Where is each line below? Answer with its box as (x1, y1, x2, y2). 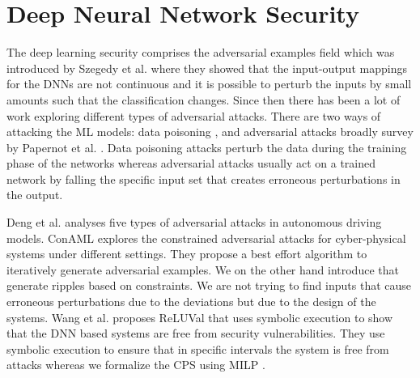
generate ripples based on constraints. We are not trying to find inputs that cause (6, 277, 412, 294)
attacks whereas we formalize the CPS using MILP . (6, 356, 265, 373)
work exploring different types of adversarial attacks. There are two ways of (6, 107, 381, 124)
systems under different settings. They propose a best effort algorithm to (6, 245, 367, 262)
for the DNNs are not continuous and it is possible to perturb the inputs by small (6, 75, 412, 92)
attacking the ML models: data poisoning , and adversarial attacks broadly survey (6, 123, 414, 140)
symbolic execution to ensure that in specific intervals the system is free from (6, 340, 389, 357)
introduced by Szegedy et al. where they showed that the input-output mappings (6, 59, 407, 76)
